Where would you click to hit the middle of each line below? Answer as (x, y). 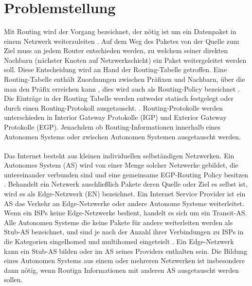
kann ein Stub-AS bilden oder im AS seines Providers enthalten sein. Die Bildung (126, 251)
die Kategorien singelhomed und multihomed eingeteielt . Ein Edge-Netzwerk (119, 241)
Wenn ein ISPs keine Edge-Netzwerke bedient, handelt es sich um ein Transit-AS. (126, 213)
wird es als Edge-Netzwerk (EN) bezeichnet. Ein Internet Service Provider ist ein (125, 194)
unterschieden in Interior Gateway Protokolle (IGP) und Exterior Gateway (115, 117)
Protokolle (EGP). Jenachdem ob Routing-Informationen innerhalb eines (112, 126)
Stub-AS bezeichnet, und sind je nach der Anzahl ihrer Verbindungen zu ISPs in (124, 232)
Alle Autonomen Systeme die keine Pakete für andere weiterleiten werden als (118, 222)
